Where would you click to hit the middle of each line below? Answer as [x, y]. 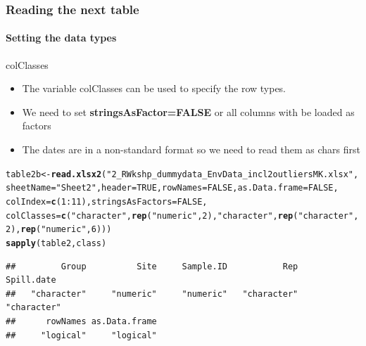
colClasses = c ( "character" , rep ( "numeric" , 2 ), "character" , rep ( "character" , [182, 216]
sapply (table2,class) [56, 243]
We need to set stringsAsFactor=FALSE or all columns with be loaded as [188, 111]
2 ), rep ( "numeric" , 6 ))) [59, 230]
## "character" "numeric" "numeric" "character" [152, 294]
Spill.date [31, 280]
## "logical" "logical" [81, 335]
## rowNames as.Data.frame [81, 321]
